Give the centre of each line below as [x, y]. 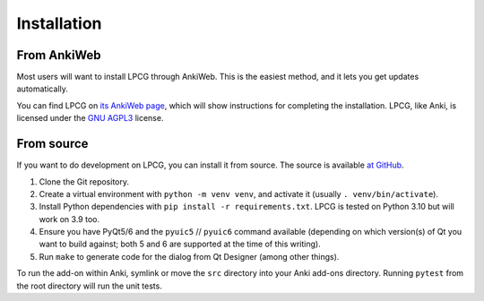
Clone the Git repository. [84, 181]
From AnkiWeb [59, 55]
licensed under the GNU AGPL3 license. [90, 118]
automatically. [43, 89]
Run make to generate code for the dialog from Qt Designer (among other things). [189, 256]
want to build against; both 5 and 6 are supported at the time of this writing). [180, 244]
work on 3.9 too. [69, 219]
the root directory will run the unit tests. [90, 286]
